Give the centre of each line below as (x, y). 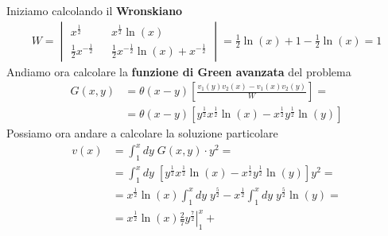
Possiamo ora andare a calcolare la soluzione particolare (142, 133)
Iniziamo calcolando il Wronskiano (95, 10)
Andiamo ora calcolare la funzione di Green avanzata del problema (179, 71)
